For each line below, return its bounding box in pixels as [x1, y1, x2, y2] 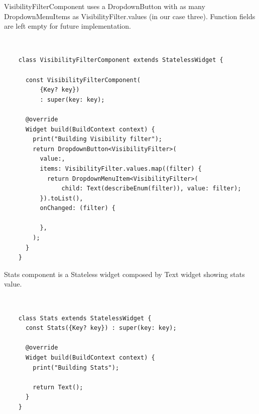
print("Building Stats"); [33, 364, 119, 371]
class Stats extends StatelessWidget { [18, 314, 152, 322]
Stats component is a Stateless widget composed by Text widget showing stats [4, 268, 245, 279]
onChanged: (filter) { [40, 204, 115, 212]
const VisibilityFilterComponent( [25, 76, 141, 84]
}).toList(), [40, 194, 83, 202]
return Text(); [33, 383, 83, 391]
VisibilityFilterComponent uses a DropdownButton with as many [4, 1, 205, 11]
